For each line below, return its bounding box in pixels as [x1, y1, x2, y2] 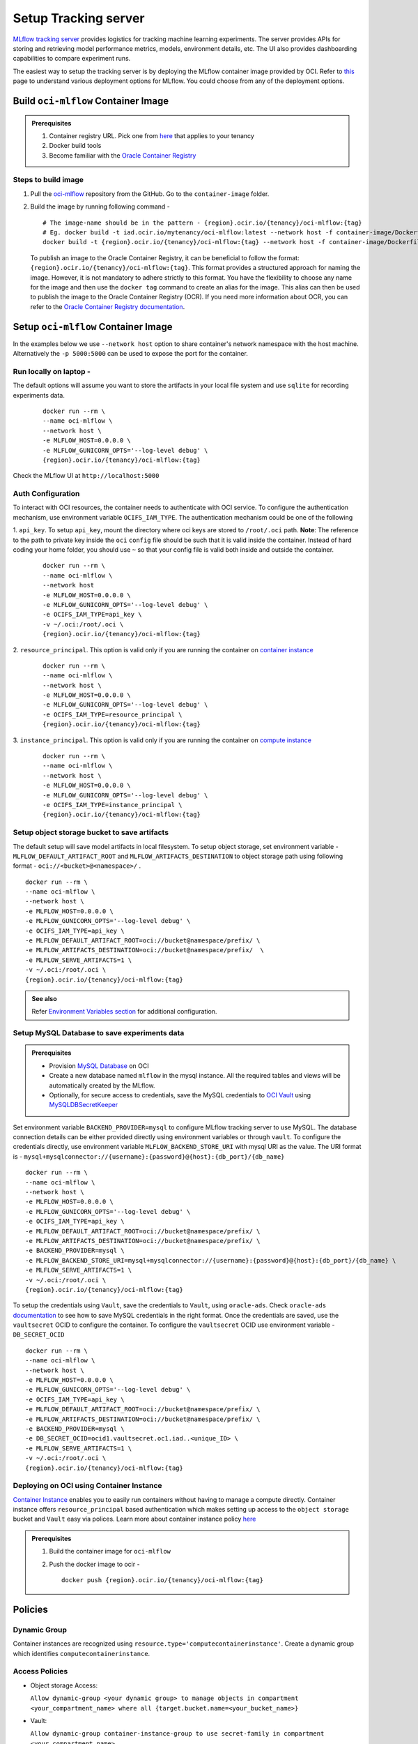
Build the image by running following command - [30, 202, 171, 211]
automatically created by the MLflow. [49, 1081, 155, 1090]
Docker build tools [49, 142, 102, 150]
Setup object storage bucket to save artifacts [13, 827, 169, 837]
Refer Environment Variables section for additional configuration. [31, 1007, 217, 1016]
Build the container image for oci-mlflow [49, 1547, 171, 1556]
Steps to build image [13, 175, 84, 185]
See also [31, 994, 57, 1002]
